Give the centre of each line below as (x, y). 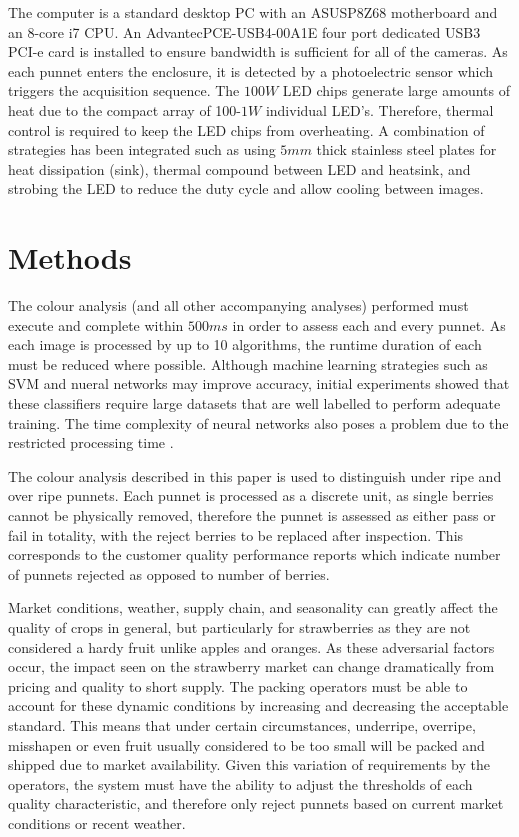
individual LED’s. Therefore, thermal (379, 109)
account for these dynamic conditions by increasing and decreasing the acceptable (258, 705)
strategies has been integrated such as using (142, 149)
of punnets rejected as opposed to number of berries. (169, 573)
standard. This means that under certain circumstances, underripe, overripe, (242, 724)
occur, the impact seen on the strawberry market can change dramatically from (251, 666)
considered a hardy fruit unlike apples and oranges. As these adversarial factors (251, 646)
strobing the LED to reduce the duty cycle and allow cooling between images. (246, 188)
